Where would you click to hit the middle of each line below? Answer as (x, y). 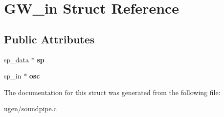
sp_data (17, 59)
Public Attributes (49, 39)
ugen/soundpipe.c (30, 108)
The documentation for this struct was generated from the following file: (112, 92)
